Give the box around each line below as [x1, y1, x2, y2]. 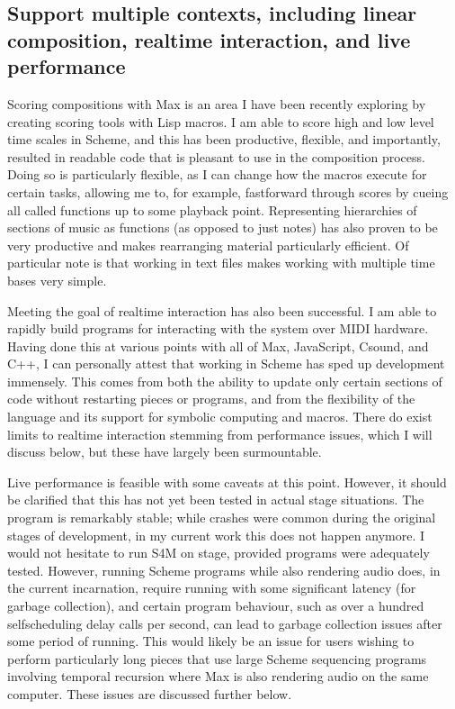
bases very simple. [7, 270, 107, 289]
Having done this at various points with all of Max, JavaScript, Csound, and [7, 336, 429, 355]
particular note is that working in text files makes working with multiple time [7, 253, 435, 272]
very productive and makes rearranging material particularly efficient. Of [7, 235, 409, 254]
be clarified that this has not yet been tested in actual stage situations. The [7, 490, 424, 509]
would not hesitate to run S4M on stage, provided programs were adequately [7, 543, 430, 562]
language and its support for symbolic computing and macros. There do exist [7, 407, 433, 426]
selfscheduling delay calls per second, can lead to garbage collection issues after [7, 614, 442, 632]
